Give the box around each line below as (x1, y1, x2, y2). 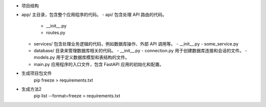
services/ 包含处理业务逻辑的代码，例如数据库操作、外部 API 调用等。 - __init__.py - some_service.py (33, 41, 239, 46)
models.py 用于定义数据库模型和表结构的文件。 (33, 54, 130, 61)
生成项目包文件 (21, 70, 52, 76)
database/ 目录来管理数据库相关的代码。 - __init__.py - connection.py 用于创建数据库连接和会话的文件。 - (33, 47, 247, 53)
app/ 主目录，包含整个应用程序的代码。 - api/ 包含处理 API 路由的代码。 (21, 12, 167, 18)
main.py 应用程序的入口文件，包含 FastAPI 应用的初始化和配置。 (33, 61, 164, 67)
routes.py (46, 30, 66, 36)
